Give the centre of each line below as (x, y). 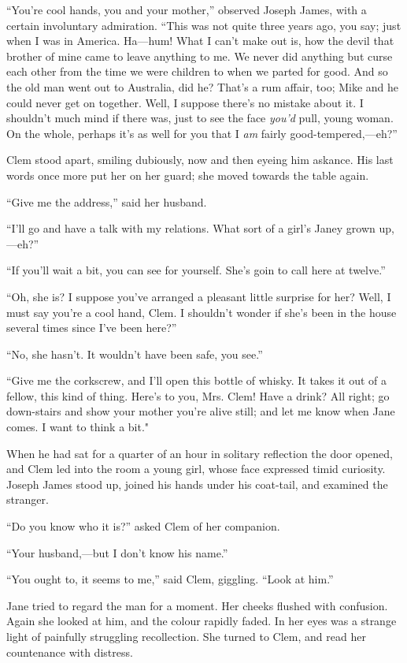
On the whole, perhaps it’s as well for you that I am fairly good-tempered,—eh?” (202, 133)
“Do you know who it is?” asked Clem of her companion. (143, 526)
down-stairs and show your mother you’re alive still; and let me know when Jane (201, 411)
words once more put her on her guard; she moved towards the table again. (188, 175)
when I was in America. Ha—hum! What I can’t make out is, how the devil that (200, 41)
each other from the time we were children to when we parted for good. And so (197, 71)
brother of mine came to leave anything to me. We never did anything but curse (200, 56)
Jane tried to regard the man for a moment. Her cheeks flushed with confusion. (197, 605)
